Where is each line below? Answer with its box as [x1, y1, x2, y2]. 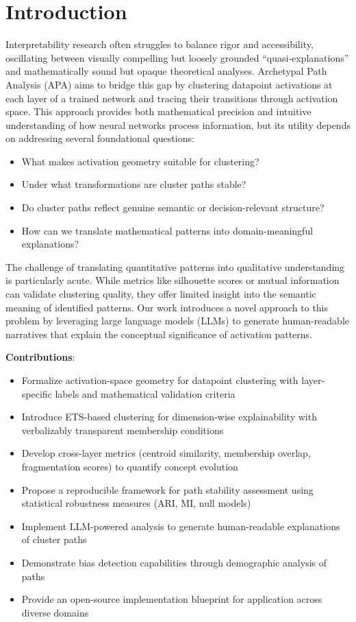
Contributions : [5, 350, 75, 364]
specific [21, 386, 52, 400]
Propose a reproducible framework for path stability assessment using [21, 482, 314, 497]
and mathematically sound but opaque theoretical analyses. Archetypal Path [5, 64, 327, 78]
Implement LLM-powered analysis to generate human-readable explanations [21, 518, 340, 533]
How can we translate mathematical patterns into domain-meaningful [21, 223, 314, 237]
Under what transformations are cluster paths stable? [21, 177, 246, 191]
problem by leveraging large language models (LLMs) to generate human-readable [5, 313, 350, 328]
